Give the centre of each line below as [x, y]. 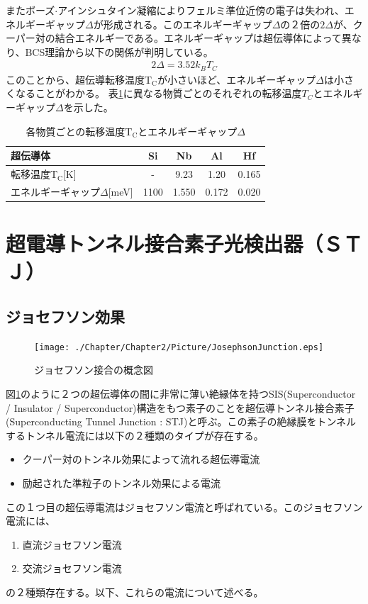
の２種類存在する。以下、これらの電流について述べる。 [135, 592]
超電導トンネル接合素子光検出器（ [165, 244]
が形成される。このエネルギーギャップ [183, 24]
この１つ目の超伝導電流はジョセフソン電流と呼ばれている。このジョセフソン [184, 507]
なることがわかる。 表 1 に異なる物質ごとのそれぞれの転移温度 [158, 93]
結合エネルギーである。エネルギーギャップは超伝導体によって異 [203, 38]
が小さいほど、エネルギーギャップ [236, 79]
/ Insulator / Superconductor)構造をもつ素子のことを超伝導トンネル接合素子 [180, 407]
